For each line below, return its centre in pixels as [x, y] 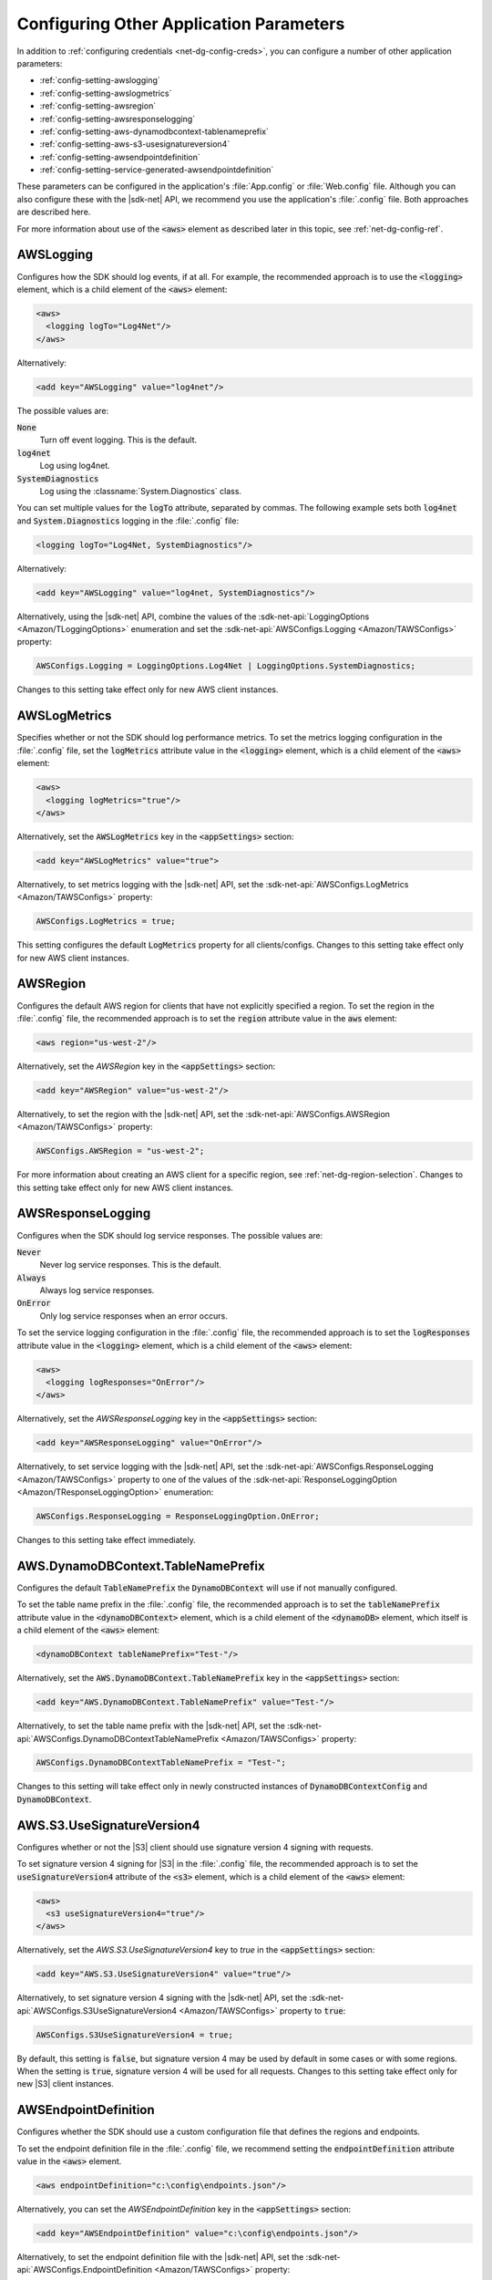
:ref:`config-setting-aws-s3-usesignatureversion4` [135, 144]
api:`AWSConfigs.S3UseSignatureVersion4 [97, 2010]
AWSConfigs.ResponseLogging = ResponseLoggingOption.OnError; [178, 1517]
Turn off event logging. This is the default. [118, 440]
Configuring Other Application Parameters [181, 24]
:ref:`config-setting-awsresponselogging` [118, 119]
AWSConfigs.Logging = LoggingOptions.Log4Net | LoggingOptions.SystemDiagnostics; [226, 666]
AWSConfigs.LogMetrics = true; [106, 922]
